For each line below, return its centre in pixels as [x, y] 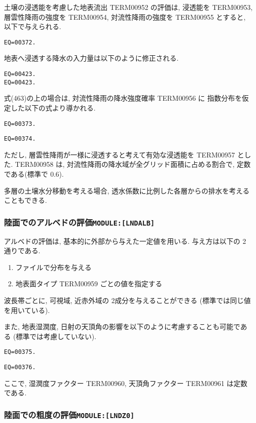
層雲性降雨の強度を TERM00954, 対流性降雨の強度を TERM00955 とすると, [125, 17]
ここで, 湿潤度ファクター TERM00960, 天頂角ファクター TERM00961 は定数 [126, 383]
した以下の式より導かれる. [53, 107]
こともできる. [26, 200]
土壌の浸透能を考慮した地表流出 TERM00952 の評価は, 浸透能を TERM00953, [128, 7]
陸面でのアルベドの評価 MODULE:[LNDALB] [79, 222]
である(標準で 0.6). [34, 174]
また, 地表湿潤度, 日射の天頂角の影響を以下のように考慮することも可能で [122, 327]
